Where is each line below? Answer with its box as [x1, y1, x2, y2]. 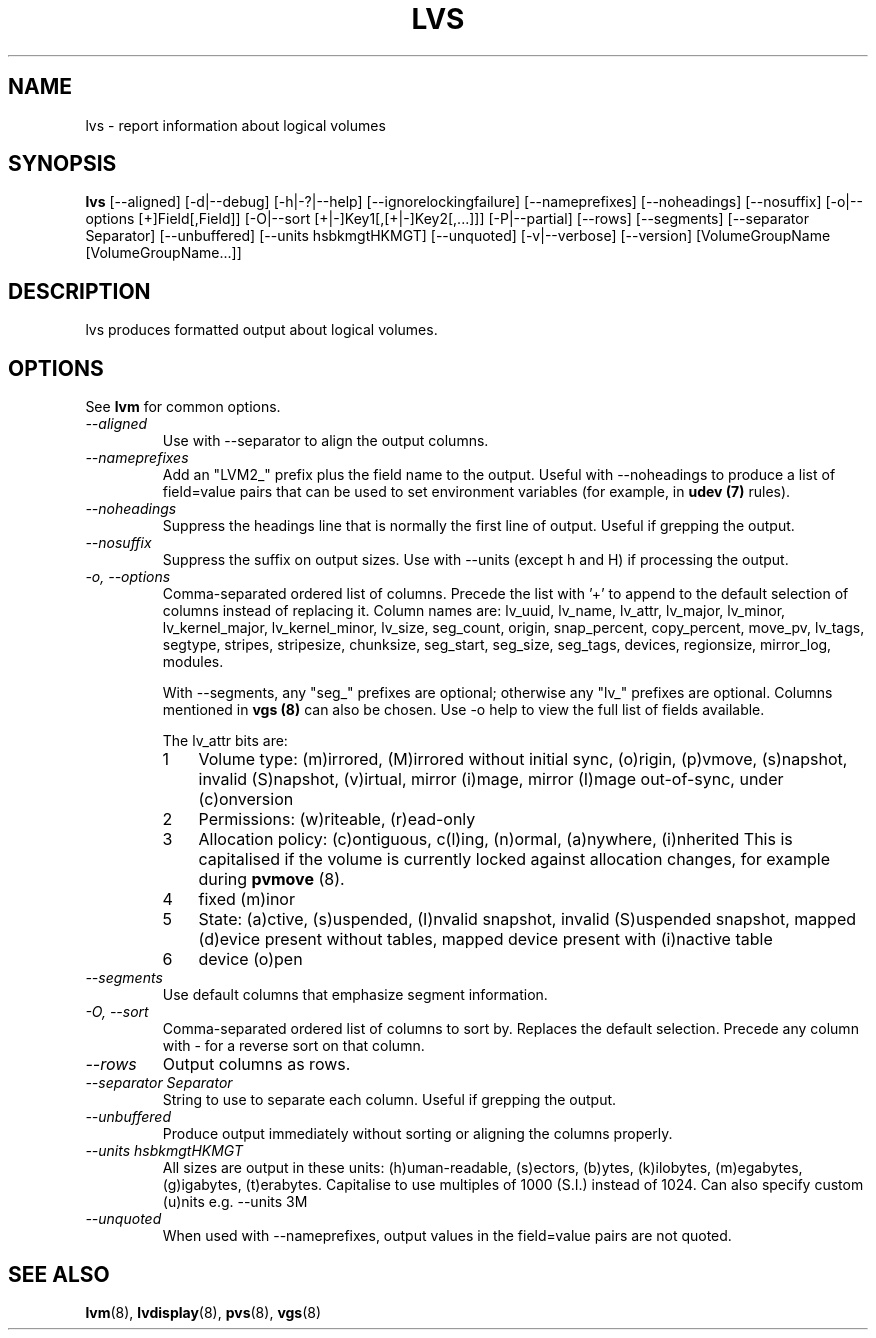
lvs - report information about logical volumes [85, 116, 386, 134]
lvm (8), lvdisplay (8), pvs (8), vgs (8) [85, 1303, 322, 1321]
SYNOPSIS [8, 151, 117, 177]
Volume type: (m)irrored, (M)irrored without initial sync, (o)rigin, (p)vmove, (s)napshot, [198, 749, 848, 770]
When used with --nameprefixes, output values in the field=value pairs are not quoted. [162, 1227, 732, 1245]
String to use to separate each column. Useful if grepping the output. [162, 1091, 617, 1109]
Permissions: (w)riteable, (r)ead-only [198, 809, 476, 830]
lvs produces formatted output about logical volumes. [85, 321, 438, 339]
